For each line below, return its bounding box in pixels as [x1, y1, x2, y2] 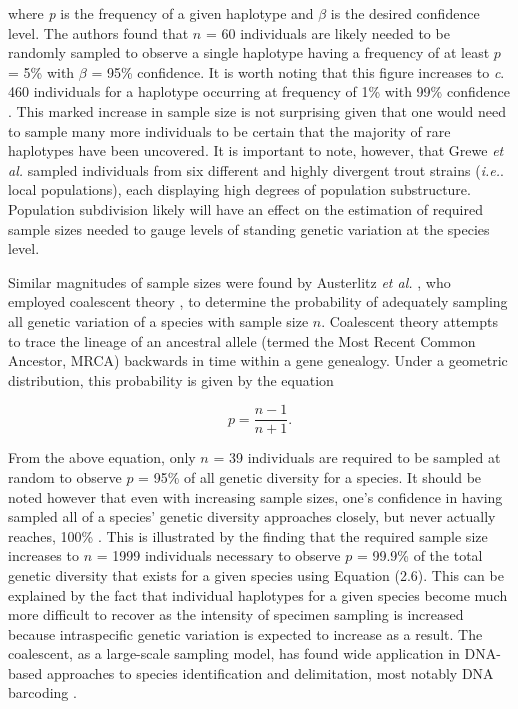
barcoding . [8, 682, 77, 703]
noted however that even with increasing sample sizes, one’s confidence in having [8, 486, 503, 507]
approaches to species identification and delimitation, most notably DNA [46, 662, 494, 683]
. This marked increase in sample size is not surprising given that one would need [8, 100, 507, 121]
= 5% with [8, 61, 75, 82]
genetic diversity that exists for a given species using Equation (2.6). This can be [8, 564, 504, 585]
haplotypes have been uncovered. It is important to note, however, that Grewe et [8, 140, 504, 161]
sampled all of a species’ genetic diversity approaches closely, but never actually [8, 506, 496, 527]
